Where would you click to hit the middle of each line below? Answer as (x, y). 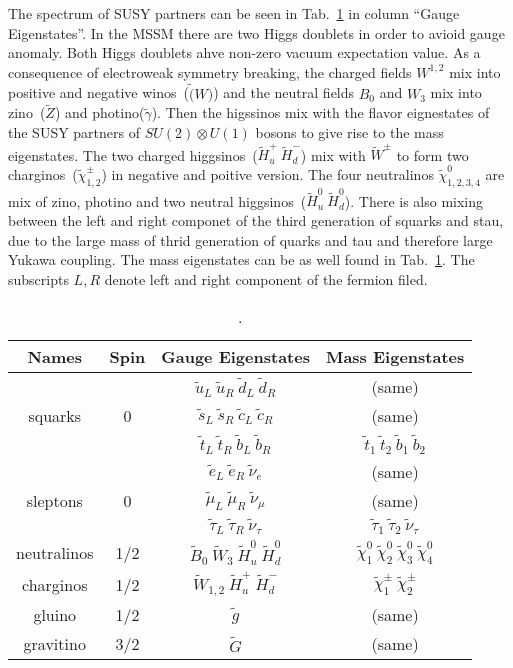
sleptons (54, 500)
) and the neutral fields (284, 92)
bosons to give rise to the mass (349, 132)
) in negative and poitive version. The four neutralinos (267, 173)
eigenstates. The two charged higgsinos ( (133, 154)
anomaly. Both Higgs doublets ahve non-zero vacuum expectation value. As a (244, 52)
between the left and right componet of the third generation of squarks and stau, (256, 220)
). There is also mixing (414, 200)
